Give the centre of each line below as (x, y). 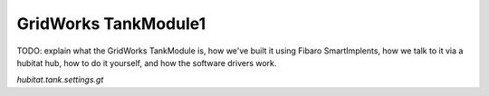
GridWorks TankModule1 (111, 24)
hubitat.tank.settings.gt (60, 80)
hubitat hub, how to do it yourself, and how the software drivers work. (147, 62)
